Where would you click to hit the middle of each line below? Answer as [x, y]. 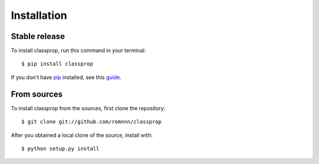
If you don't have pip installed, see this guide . [66, 77]
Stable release [38, 36]
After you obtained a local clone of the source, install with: [82, 135]
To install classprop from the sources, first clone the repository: [88, 108]
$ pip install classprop [57, 64]
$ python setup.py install [61, 148]
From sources [37, 94]
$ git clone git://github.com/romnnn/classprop [92, 122]
